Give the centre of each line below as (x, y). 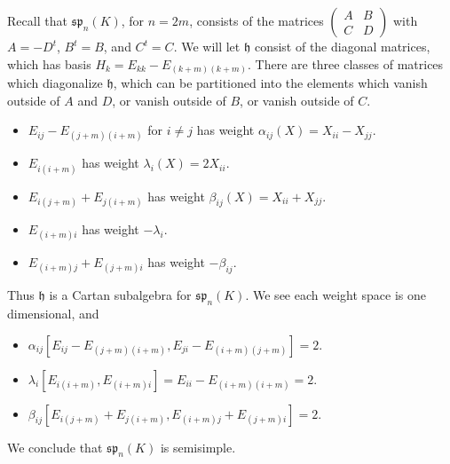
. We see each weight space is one (336, 295)
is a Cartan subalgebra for (120, 295)
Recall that (37, 20)
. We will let (207, 46)
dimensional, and (53, 314)
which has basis (49, 63)
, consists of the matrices (257, 20)
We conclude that (55, 447)
